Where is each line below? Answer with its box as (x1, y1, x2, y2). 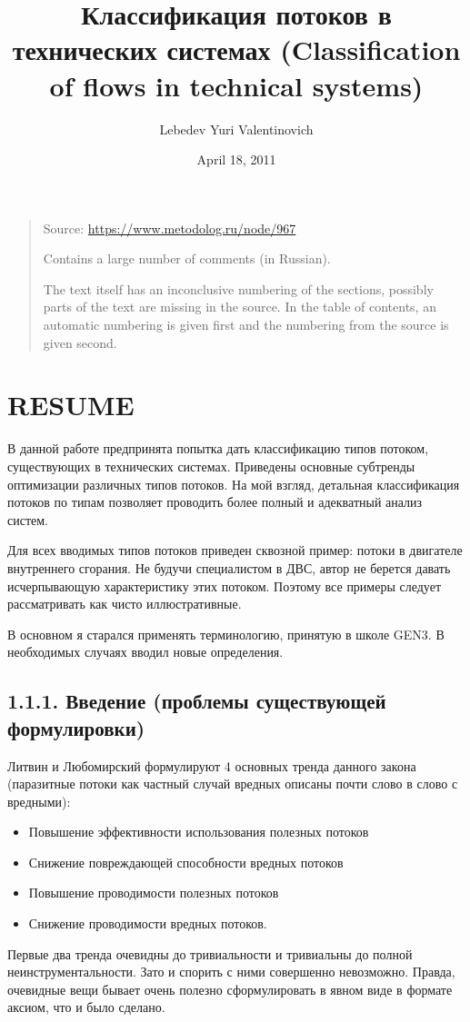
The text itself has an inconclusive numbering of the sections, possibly (43, 279, 434, 298)
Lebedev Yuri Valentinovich (159, 119, 314, 138)
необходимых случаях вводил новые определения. (7, 642, 284, 661)
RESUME (7, 386, 135, 423)
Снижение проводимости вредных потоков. (28, 914, 267, 933)
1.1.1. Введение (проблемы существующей (7, 687, 386, 715)
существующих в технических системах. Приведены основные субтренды (7, 456, 415, 475)
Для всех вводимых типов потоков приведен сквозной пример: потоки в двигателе (7, 541, 463, 560)
